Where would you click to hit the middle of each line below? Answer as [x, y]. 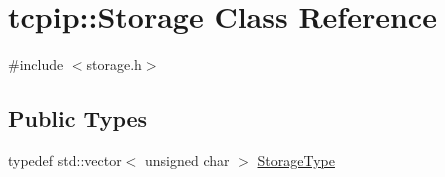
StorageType [296, 159]
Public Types [78, 118]
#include [36, 64]
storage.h [114, 64]
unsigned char [187, 159]
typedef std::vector [65, 159]
